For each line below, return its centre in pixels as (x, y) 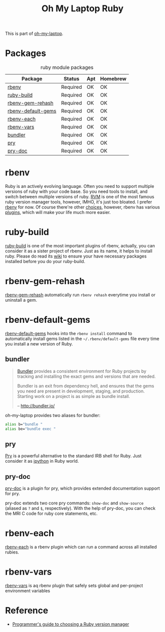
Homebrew (113, 79)
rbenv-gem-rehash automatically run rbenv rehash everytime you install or (80, 294)
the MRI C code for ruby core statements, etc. (51, 514)
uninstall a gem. (21, 300)
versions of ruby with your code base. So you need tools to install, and (76, 191)
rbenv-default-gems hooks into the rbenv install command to (69, 333)
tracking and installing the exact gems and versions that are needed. (86, 376)
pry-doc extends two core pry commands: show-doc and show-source (74, 503)
